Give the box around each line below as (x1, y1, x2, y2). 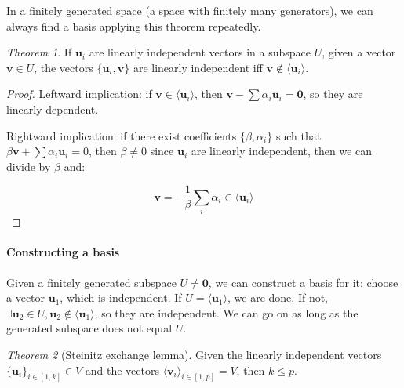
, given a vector (322, 44, 396, 60)
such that (275, 127, 322, 143)
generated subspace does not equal (6, 320, 173, 336)
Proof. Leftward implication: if (6, 85, 152, 102)
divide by (6, 158, 51, 174)
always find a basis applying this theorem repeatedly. (6, 17, 261, 34)
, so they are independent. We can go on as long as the (94, 304, 359, 321)
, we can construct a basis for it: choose (208, 274, 399, 290)
